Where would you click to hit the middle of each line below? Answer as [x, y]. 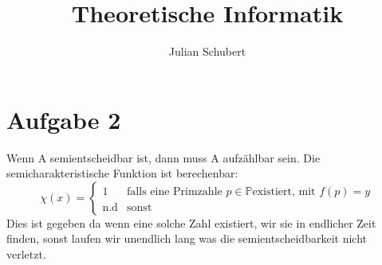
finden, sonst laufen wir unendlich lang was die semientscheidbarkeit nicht [187, 238]
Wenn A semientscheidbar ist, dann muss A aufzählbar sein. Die [163, 157]
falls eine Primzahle [175, 191]
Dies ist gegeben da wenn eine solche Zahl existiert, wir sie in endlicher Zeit [191, 222]
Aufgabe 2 [64, 119]
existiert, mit [284, 191]
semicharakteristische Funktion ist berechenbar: [122, 173]
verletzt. [26, 254]
